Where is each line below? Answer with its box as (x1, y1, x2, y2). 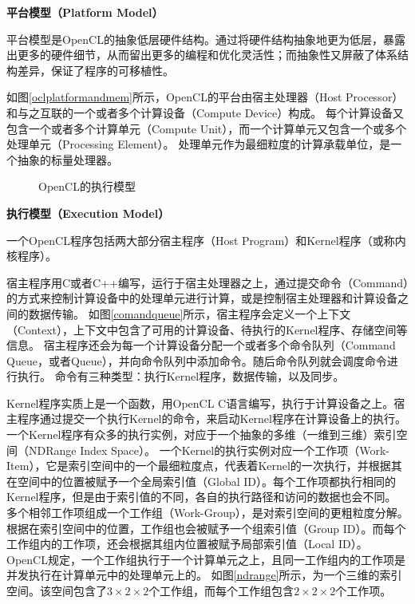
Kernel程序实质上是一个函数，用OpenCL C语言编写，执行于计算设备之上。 (6, 394, 394, 411)
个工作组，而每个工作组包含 (148, 582, 294, 598)
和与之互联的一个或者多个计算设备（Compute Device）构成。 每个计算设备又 (6, 104, 404, 120)
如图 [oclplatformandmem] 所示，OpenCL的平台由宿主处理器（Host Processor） (6, 89, 404, 105)
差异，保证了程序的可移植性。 (17, 61, 174, 78)
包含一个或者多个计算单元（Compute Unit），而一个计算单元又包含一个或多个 (6, 120, 407, 136)
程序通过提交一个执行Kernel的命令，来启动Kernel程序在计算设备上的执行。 (17, 410, 406, 427)
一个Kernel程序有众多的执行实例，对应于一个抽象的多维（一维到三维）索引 (6, 426, 397, 443)
